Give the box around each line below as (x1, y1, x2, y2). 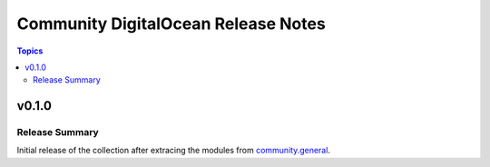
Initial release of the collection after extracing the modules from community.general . (16, 145, 331, 156)
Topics (16, 45, 44, 56)
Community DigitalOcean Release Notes (16, 14, 326, 34)
